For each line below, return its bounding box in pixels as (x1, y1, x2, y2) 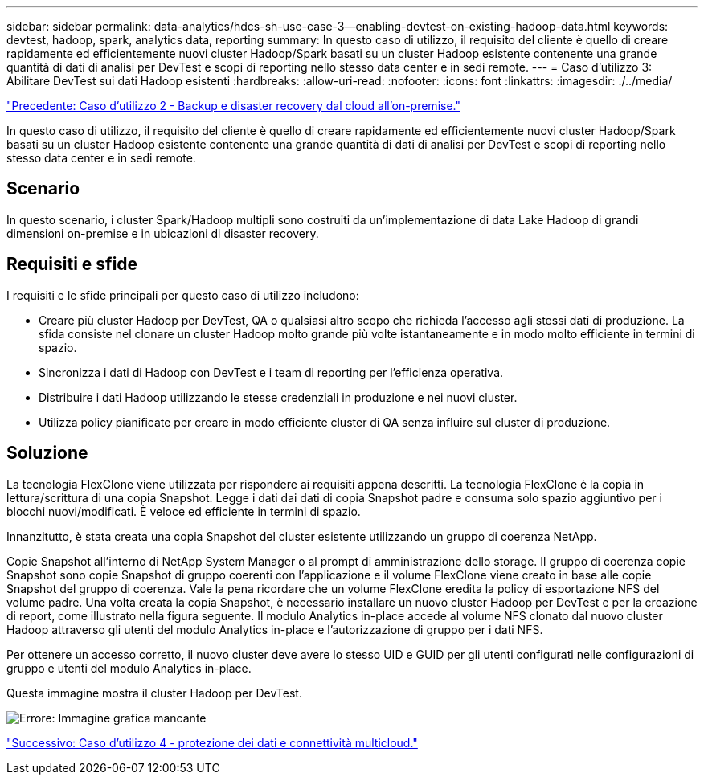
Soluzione (6, 443, 88, 464)
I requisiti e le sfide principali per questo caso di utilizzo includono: (6, 288, 359, 302)
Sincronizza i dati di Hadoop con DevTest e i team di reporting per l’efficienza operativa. (39, 365, 504, 379)
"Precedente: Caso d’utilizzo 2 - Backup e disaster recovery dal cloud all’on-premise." (6, 99, 460, 112)
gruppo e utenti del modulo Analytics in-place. (6, 660, 252, 675)
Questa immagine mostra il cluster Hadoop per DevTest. (6, 685, 302, 700)
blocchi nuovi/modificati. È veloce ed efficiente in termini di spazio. (6, 504, 361, 518)
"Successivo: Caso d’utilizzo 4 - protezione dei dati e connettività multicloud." (6, 735, 418, 750)
